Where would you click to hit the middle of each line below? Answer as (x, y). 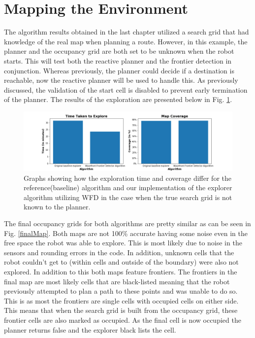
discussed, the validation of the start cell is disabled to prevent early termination (126, 89)
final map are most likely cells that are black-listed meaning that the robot (117, 281)
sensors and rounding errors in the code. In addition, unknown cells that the (119, 252)
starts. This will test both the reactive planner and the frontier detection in (118, 60)
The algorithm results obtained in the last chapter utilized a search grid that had (127, 32)
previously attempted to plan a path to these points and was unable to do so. (121, 291)
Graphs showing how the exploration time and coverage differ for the (128, 178)
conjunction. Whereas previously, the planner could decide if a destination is (119, 70)
